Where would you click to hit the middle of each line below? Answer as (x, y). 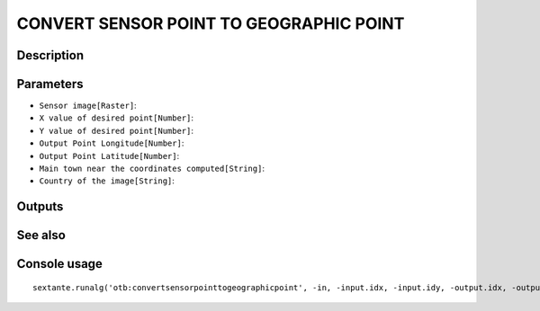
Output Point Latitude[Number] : (109, 155)
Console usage (60, 264)
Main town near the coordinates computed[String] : (152, 169)
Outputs (40, 207)
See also (41, 235)
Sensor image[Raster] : (88, 106)
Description (50, 55)
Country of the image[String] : (107, 181)
